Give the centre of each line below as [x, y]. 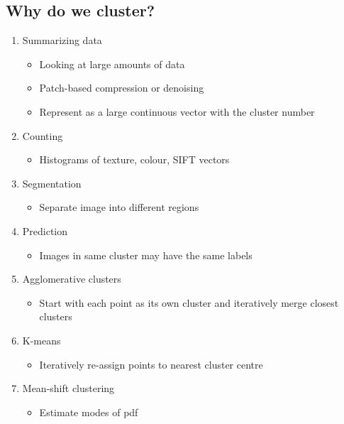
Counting [43, 135]
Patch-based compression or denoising [122, 88]
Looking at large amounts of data [112, 64]
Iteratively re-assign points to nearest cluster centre [151, 364]
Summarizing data [62, 40]
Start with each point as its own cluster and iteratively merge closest [189, 302]
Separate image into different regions [119, 207]
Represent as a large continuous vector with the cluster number [177, 111]
